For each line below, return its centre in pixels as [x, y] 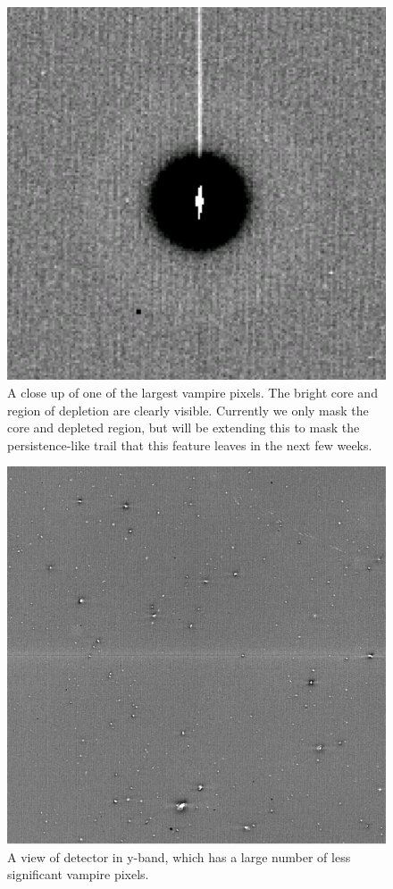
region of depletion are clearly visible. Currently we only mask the [188, 410]
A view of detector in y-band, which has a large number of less [179, 856]
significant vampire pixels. [78, 874]
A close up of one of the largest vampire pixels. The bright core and [192, 392]
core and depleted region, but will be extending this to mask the [184, 428]
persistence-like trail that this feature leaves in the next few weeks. [190, 444]
